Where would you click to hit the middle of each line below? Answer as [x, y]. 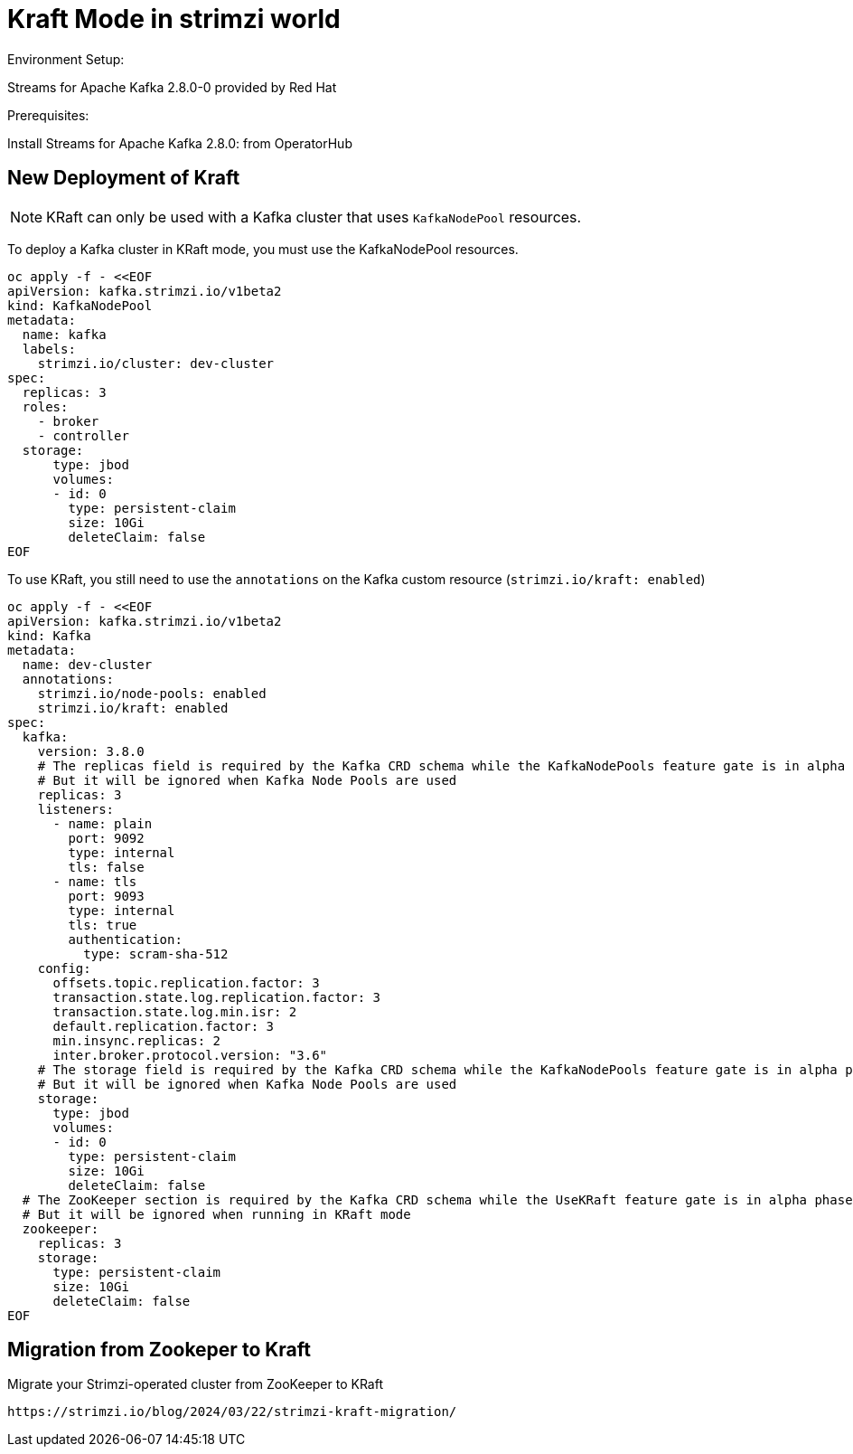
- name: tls [95, 881]
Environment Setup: [66, 59]
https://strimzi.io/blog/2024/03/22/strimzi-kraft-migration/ [232, 1412]
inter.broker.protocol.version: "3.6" [190, 1055]
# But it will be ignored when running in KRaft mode [216, 1214]
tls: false [106, 867]
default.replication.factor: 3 [164, 1026]
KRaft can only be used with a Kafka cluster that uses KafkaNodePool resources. [314, 217]
